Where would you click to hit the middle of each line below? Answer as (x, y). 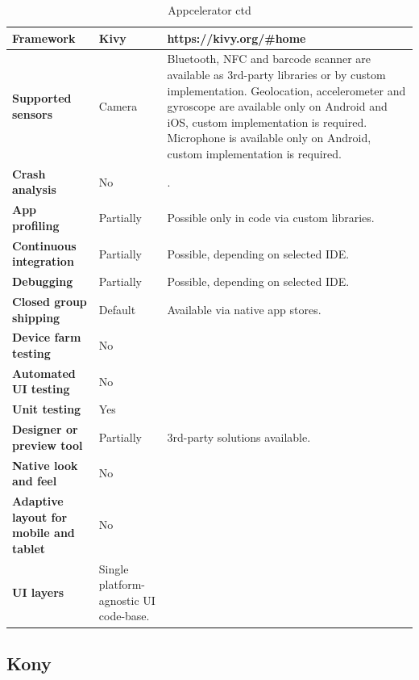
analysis (34, 189)
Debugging (43, 281)
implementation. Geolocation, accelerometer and (286, 90)
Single (114, 568)
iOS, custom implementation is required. (267, 122)
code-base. (124, 616)
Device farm (47, 337)
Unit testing (47, 409)
